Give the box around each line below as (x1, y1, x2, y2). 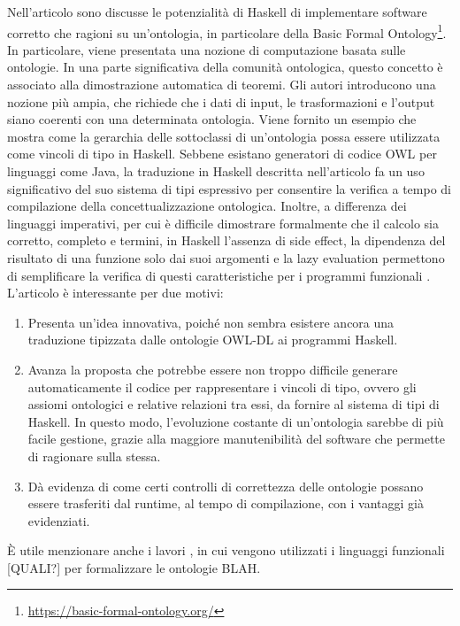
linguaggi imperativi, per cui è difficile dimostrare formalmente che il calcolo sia (7, 213, 439, 232)
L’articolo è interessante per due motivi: (7, 283, 224, 302)
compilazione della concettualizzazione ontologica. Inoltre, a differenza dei (7, 197, 407, 215)
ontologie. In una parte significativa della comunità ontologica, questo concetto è (7, 58, 443, 76)
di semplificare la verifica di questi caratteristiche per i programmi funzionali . (7, 266, 431, 284)
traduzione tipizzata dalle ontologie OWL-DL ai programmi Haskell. (27, 330, 398, 349)
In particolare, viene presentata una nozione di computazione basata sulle (7, 40, 406, 58)
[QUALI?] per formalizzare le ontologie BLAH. (7, 558, 261, 576)
